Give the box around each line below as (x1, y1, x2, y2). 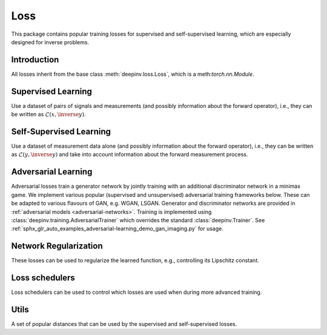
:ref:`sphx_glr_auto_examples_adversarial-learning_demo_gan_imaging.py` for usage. (11, 225, 223, 233)
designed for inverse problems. (11, 38, 90, 45)
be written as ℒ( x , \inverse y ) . (11, 111, 86, 118)
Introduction (11, 55, 59, 65)
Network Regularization (11, 241, 103, 251)
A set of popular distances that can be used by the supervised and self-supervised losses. (11, 320, 237, 328)
